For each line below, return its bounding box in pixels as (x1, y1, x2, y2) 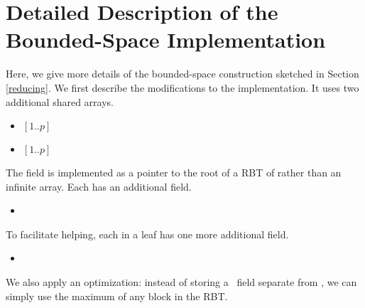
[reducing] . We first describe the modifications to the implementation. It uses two (6, 80, 359, 95)
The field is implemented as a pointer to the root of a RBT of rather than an (6, 165, 342, 180)
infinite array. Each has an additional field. (6, 179, 192, 193)
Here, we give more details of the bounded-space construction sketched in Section (6, 66, 359, 81)
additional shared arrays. (6, 94, 114, 109)
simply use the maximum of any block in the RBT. (6, 288, 228, 303)
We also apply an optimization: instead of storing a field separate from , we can (6, 275, 357, 290)
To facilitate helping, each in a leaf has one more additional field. (6, 226, 289, 241)
